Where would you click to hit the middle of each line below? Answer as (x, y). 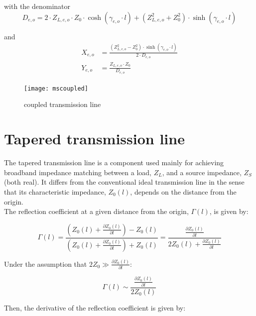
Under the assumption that (46, 263)
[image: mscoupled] (56, 88)
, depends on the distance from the (183, 191)
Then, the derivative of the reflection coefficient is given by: (95, 307)
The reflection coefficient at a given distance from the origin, (96, 211)
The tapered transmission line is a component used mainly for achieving (114, 162)
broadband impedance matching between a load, (78, 172)
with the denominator (37, 6)
